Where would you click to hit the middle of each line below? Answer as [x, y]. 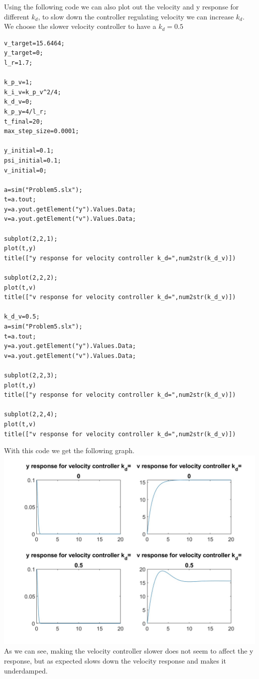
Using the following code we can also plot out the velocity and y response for [122, 6]
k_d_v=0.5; [22, 317]
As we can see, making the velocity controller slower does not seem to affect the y [129, 651]
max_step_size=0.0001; [42, 131]
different [17, 16]
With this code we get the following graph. [69, 450]
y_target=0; [24, 53]
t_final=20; [24, 121]
